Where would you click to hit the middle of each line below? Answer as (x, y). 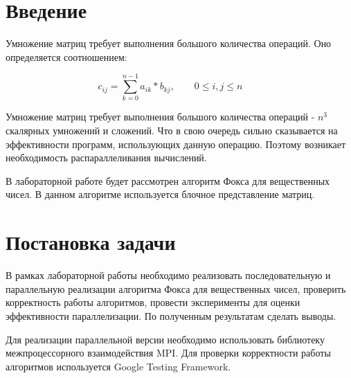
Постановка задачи (91, 242)
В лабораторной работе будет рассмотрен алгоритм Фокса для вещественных (168, 180)
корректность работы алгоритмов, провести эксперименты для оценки (153, 302)
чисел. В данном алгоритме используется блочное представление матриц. (160, 194)
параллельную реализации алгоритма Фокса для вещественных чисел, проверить (176, 288)
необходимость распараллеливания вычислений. (106, 157)
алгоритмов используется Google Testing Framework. (118, 366)
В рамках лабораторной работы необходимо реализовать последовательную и (168, 275)
